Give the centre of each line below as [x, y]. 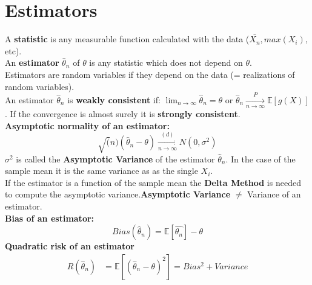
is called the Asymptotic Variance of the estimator [115, 159]
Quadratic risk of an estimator [70, 246]
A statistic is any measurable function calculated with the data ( [127, 39]
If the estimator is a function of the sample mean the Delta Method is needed [153, 182]
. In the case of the [261, 159]
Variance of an [274, 194]
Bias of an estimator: [50, 218]
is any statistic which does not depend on [166, 62]
